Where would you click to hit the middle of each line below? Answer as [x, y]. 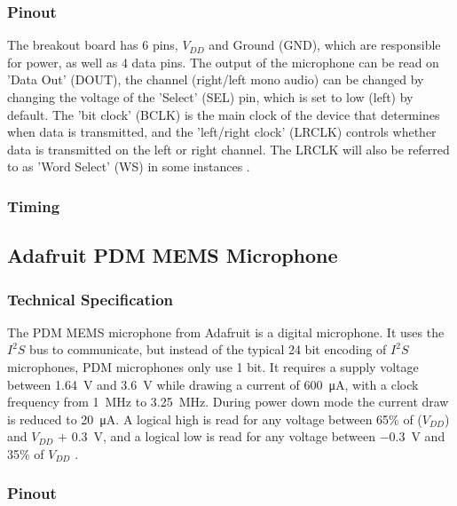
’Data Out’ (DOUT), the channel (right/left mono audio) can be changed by [216, 79]
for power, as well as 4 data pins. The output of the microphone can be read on [223, 62]
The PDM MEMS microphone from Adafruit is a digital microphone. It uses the [226, 332]
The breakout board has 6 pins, [93, 45]
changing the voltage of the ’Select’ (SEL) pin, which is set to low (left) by [210, 97]
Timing [34, 206]
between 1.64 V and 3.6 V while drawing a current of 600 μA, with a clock [213, 384]
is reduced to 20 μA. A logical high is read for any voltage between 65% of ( [215, 419]
